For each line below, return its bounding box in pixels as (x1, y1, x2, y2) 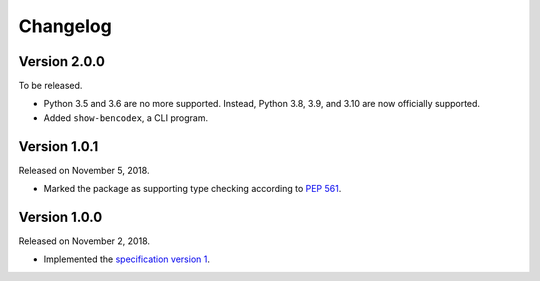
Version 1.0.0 (18, 208, 103, 225)
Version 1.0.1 (18, 138, 99, 155)
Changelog (18, 15, 112, 37)
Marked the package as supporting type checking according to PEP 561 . (43, 183, 342, 195)
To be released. (18, 80, 83, 92)
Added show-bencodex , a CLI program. (43, 111, 209, 124)
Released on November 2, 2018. (18, 235, 150, 247)
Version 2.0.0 (18, 53, 105, 70)
